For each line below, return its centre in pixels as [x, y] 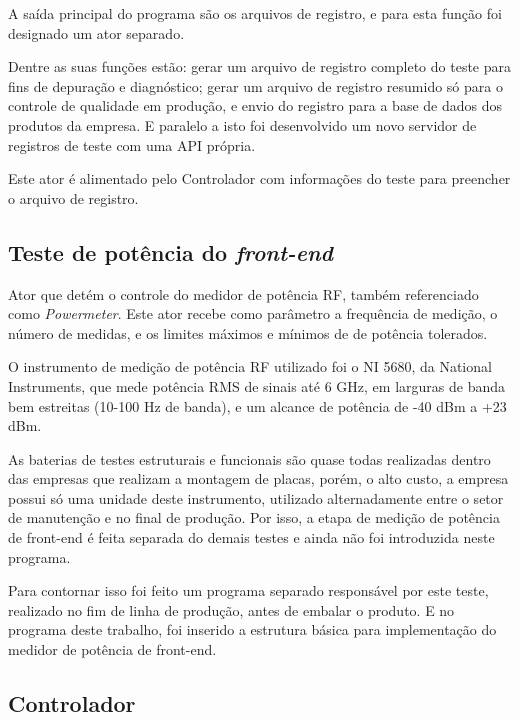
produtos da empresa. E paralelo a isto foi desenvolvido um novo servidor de [242, 124]
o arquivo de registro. [73, 197]
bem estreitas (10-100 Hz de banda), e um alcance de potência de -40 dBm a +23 [257, 405]
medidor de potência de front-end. [112, 649]
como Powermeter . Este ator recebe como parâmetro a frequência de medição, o [253, 313]
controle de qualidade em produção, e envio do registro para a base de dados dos [255, 105]
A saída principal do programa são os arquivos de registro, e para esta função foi [255, 13]
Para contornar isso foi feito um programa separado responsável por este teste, [248, 590]
